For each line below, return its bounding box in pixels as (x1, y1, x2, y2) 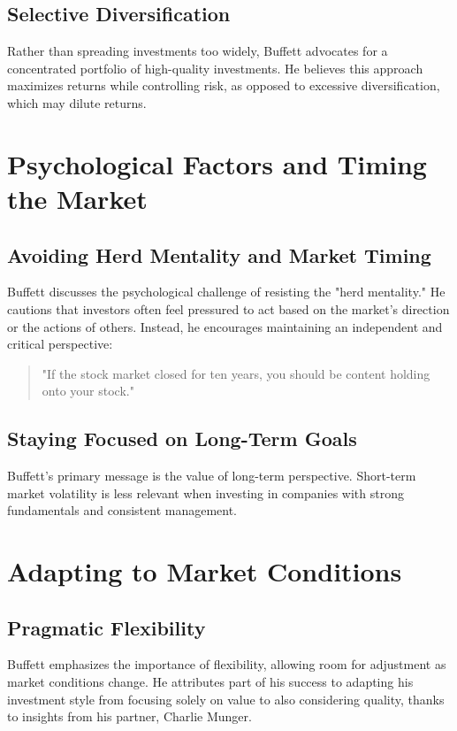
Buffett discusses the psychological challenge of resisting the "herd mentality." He (7, 282, 446, 301)
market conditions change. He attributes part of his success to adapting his (7, 673, 414, 691)
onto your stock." (42, 381, 134, 400)
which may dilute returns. (7, 93, 147, 112)
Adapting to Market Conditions (7, 553, 402, 589)
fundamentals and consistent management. (7, 501, 238, 519)
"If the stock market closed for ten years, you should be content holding (42, 364, 430, 382)
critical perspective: (7, 335, 113, 353)
